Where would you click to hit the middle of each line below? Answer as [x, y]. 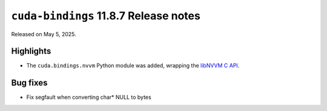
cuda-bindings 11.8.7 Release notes [106, 16]
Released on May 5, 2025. [44, 34]
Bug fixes [29, 83]
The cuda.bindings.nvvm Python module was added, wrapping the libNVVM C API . [133, 66]
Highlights [31, 51]
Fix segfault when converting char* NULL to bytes [89, 97]
